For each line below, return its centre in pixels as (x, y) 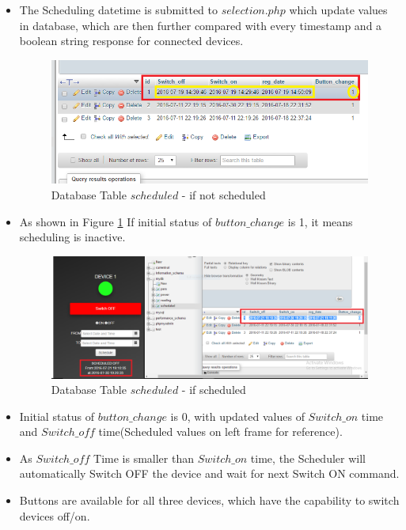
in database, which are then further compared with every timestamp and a (201, 25)
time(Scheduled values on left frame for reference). (220, 432)
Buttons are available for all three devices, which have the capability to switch (209, 500)
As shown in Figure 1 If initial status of (116, 221)
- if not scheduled (224, 194)
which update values (338, 9)
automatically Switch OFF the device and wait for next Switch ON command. (209, 473)
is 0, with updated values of (237, 416)
